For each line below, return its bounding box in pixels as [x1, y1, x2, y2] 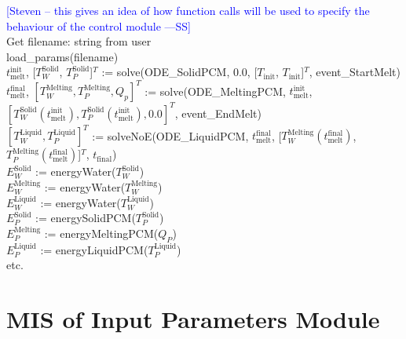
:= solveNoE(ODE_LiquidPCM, [92, 127, 249, 144]
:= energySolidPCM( [35, 210, 136, 226]
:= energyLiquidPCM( [40, 241, 148, 257]
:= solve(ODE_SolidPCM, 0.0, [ [101, 64, 258, 80]
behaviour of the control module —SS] [6, 17, 192, 34]
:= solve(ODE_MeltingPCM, [144, 82, 286, 99]
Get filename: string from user [6, 33, 152, 49]
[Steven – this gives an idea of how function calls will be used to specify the [6, 2, 370, 18]
